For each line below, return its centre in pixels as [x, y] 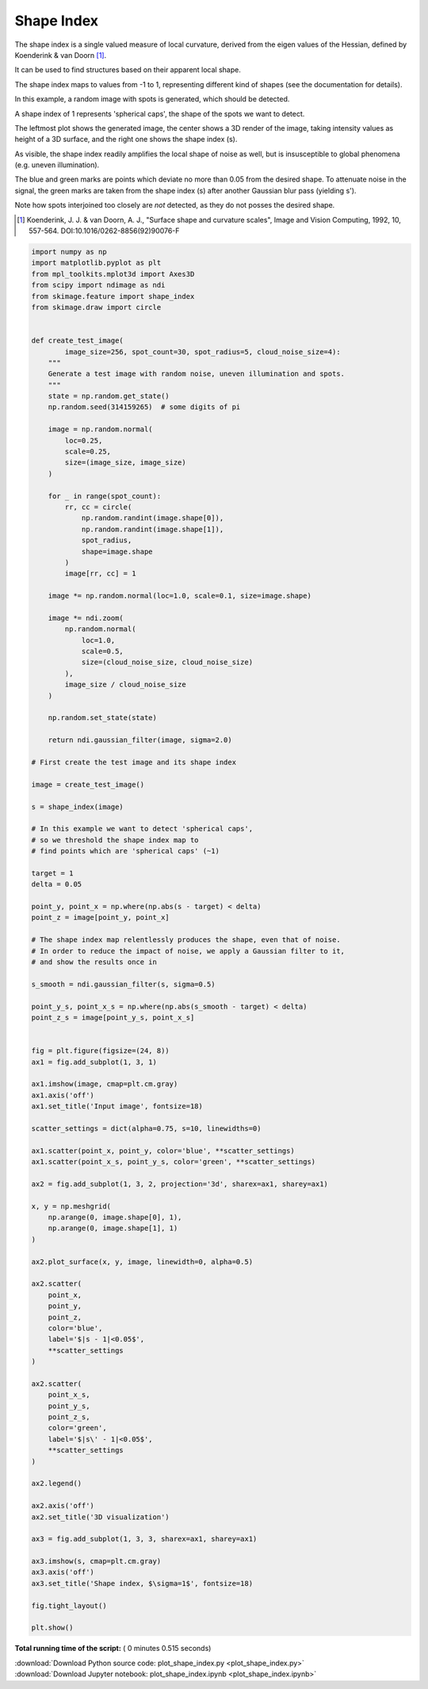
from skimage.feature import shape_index [113, 296]
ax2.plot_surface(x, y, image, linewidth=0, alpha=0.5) [142, 1262]
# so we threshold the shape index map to [115, 840]
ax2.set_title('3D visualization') [100, 1517]
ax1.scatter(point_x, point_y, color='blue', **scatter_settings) [163, 1151]
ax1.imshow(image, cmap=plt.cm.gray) [105, 1084]
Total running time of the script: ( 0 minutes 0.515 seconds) [113, 1649]
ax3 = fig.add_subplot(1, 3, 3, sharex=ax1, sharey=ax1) [144, 1539]
